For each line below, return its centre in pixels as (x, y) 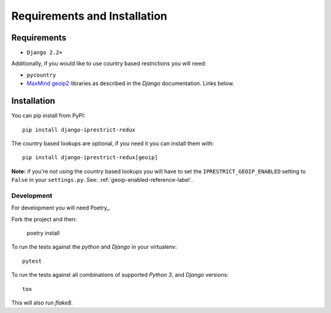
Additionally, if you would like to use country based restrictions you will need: (109, 64)
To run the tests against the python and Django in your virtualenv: (94, 247)
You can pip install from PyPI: (48, 116)
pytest (32, 261)
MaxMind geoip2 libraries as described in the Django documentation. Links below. (130, 83)
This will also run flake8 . (42, 303)
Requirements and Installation (89, 16)
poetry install (43, 233)
